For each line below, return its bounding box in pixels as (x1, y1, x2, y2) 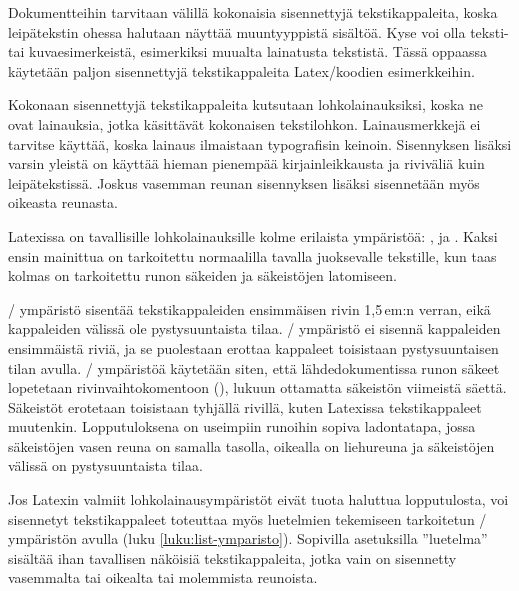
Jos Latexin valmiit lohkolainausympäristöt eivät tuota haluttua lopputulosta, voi (8, 489, 509, 510)
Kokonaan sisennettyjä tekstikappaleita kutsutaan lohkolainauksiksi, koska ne (8, 94, 484, 115)
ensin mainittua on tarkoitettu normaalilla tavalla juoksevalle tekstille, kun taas (8, 245, 497, 266)
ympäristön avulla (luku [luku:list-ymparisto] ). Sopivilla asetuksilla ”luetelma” (8, 528, 488, 549)
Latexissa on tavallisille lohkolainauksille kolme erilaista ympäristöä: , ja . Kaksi (8, 225, 498, 246)
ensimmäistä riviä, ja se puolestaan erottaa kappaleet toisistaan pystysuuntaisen (8, 337, 499, 358)
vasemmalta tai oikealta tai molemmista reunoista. (8, 567, 318, 588)
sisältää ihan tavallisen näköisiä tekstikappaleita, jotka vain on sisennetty (8, 547, 457, 568)
